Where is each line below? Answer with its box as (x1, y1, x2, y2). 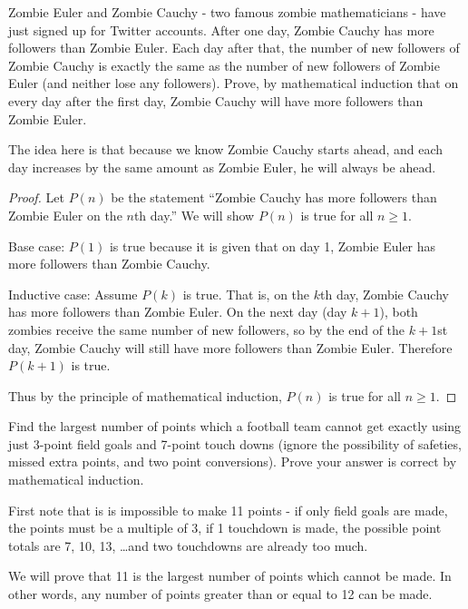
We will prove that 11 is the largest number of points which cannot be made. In (8, 566, 452, 585)
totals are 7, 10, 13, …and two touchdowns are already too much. (8, 535, 368, 555)
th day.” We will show (133, 205, 255, 224)
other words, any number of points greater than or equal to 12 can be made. (8, 584, 433, 604)
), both (379, 302, 418, 321)
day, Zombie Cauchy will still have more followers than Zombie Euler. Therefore (8, 338, 453, 357)
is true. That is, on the (182, 284, 310, 303)
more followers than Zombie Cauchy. (8, 254, 210, 273)
